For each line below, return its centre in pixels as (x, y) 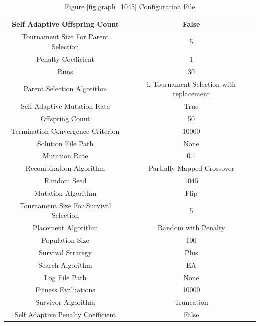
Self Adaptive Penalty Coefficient (65, 315)
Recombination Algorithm (65, 168)
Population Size (65, 240)
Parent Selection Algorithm (65, 89)
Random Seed (65, 181)
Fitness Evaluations (65, 290)
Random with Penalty (191, 228)
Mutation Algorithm (65, 193)
